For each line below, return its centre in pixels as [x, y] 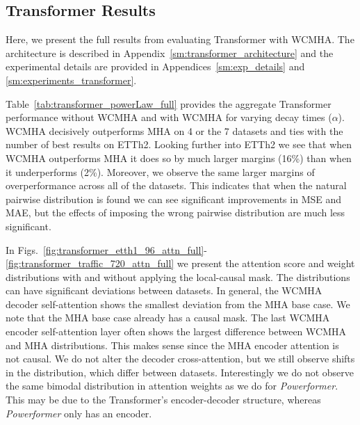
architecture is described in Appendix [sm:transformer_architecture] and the [170, 53]
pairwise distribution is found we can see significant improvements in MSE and [174, 199]
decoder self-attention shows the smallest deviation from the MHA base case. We [178, 304]
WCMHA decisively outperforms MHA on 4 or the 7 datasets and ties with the [174, 130]
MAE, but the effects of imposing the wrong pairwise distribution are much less [175, 212]
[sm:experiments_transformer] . [71, 80]
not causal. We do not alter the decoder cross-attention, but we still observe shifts [180, 359]
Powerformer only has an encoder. [79, 413]
